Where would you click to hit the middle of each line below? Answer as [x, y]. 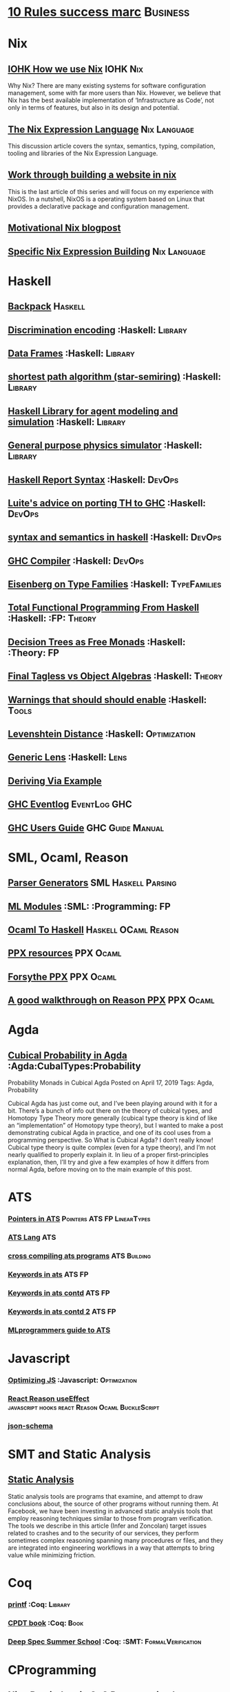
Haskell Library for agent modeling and [93, 411]
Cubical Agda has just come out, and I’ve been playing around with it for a [113, 1103]
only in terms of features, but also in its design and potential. [94, 108]
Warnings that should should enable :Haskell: [107, 700]
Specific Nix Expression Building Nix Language [107, 252]
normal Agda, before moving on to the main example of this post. [100, 1169]
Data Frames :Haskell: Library [71, 353]
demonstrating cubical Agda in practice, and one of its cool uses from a [109, 1133]
